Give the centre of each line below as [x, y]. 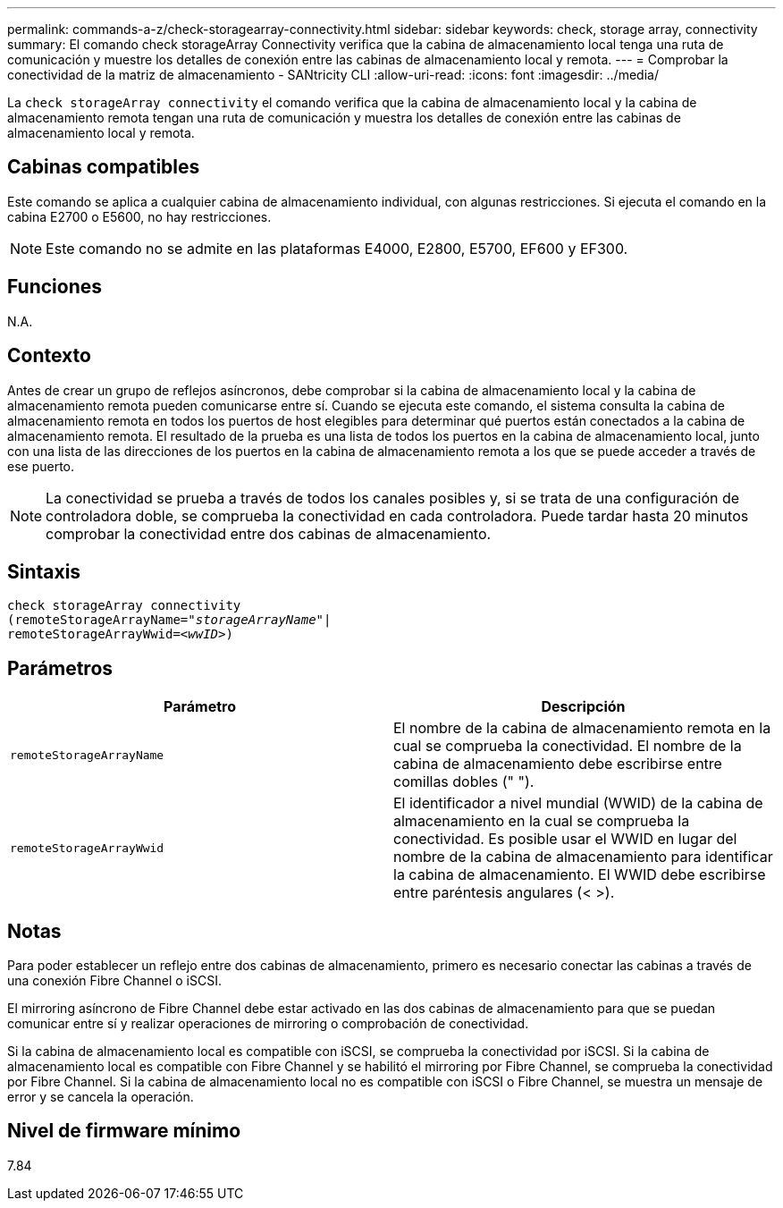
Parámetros [60, 668]
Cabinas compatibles [104, 167]
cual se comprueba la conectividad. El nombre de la [568, 746]
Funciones [55, 287]
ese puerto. [41, 466]
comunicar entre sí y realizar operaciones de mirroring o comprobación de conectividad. [268, 1024]
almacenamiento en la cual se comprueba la [542, 821]
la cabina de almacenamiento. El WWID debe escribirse [580, 875]
